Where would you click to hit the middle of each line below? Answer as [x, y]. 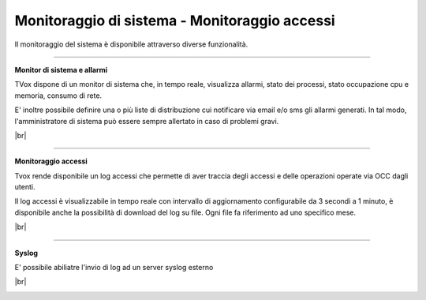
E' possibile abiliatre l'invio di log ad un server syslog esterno [114, 268]
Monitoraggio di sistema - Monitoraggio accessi [175, 21]
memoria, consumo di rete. [58, 96]
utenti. [25, 187]
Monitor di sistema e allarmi [61, 69]
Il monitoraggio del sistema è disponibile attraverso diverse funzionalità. [131, 44]
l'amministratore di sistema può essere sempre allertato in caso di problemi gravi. [147, 121]
